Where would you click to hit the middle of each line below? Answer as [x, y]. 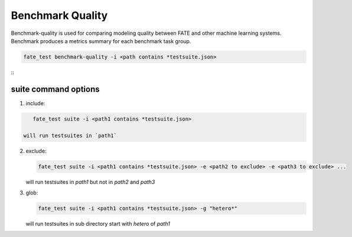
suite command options [55, 89]
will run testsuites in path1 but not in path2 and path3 [90, 182]
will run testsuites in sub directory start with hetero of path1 [98, 223]
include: [35, 103]
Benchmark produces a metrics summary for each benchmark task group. [101, 41]
